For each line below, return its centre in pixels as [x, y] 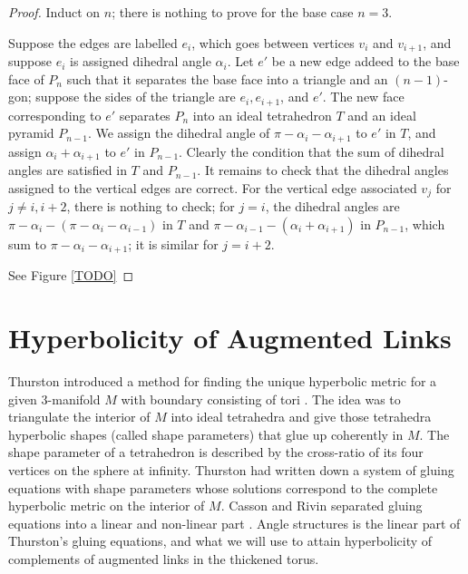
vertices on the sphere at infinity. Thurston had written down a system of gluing [231, 469]
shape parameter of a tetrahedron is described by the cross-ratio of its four [216, 452]
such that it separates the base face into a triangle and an [227, 78]
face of [26, 78]
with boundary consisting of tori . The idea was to [261, 399]
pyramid [31, 133]
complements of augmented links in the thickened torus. [164, 558]
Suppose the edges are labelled [93, 42]
